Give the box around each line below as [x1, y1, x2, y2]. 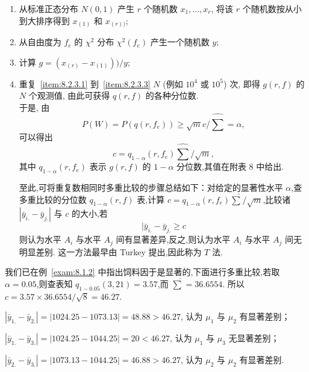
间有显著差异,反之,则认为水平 [116, 233, 231, 246]
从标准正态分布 [19, 2, 78, 14]
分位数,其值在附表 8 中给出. [176, 160, 284, 173]
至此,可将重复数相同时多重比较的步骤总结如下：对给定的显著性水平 [19, 181, 283, 193]
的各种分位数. [145, 89, 199, 102]
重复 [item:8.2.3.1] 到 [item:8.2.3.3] [19, 77, 151, 90]
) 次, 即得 [223, 77, 260, 90]
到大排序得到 [19, 14, 70, 26]
